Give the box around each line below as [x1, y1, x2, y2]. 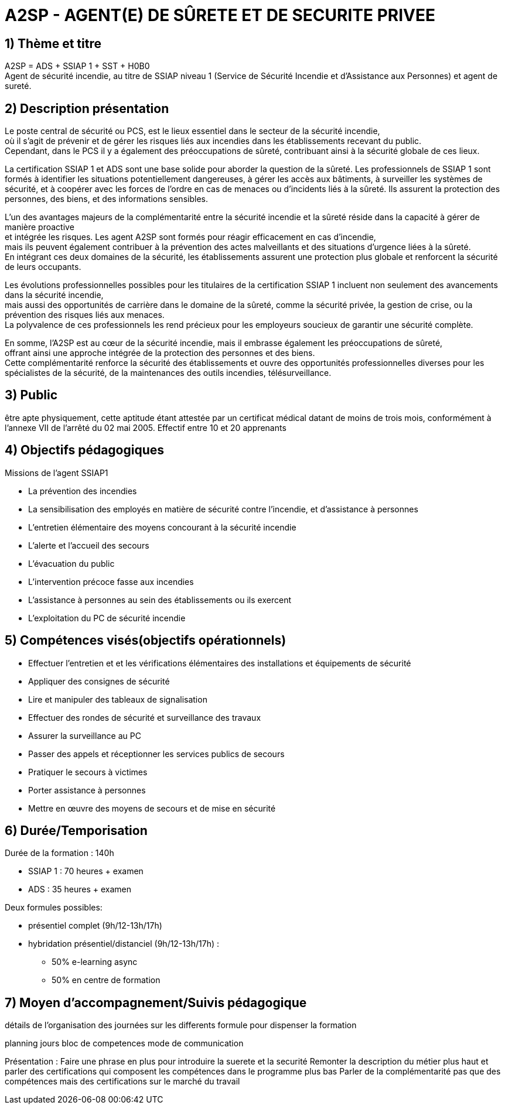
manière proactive [5, 222, 74, 232]
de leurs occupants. [5, 262, 81, 272]
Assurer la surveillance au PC [28, 730, 141, 741]
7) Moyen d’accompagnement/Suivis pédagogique [5, 995, 307, 1010]
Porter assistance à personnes [28, 785, 146, 795]
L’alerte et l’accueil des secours [28, 540, 149, 550]
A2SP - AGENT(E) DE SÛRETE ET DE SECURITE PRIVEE [5, 5, 435, 25]
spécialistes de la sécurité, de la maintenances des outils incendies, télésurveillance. [5, 368, 332, 378]
